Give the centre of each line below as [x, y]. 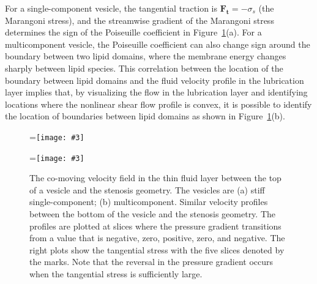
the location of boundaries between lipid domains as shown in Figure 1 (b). [145, 116]
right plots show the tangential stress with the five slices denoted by [157, 249]
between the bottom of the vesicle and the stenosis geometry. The [153, 214]
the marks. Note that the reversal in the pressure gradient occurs [151, 262]
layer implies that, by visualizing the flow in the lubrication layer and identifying [156, 92]
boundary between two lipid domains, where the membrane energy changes [146, 56]
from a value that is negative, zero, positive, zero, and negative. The [157, 238]
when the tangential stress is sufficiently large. [116, 274]
